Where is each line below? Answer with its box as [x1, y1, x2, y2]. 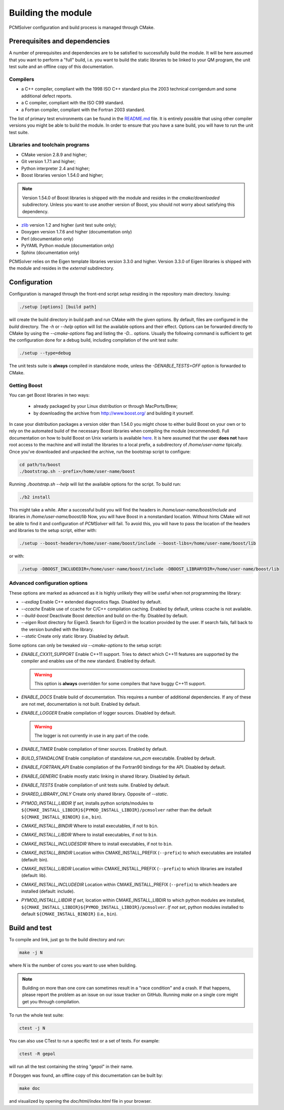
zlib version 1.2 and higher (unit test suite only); [21, 222, 117, 228]
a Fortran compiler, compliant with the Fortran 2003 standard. [21, 107, 145, 113]
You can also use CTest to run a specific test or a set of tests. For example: [9, 1038, 160, 1044]
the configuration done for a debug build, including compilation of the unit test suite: [9, 337, 179, 343]
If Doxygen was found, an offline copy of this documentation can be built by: [9, 1072, 163, 1079]
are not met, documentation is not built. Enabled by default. [21, 701, 141, 707]
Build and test [9, 924, 52, 932]
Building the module [9, 7, 92, 18]
